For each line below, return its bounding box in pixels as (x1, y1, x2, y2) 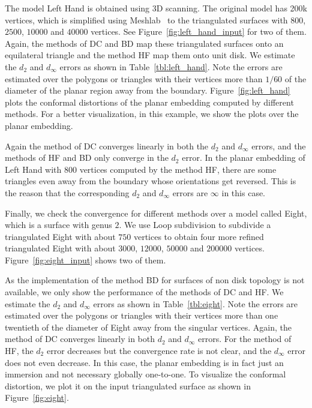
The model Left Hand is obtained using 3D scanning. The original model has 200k (5, 2, 307, 14)
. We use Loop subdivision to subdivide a (119, 218, 271, 231)
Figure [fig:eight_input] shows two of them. (5, 253, 166, 266)
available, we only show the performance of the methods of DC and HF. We (5, 286, 284, 298)
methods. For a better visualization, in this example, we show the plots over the (5, 107, 299, 120)
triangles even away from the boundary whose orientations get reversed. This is (5, 175, 296, 187)
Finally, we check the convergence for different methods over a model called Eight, (5, 206, 307, 219)
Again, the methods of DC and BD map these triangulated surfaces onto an (5, 37, 284, 49)
